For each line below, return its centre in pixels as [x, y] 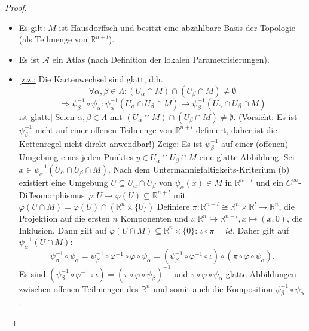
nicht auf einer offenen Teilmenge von [103, 129]
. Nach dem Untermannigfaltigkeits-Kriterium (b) [199, 169]
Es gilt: [32, 27]
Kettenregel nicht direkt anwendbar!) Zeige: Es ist [111, 143]
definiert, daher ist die [236, 129]
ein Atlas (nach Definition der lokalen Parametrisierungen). [161, 59]
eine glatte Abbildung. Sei [247, 157]
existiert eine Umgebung [63, 182]
